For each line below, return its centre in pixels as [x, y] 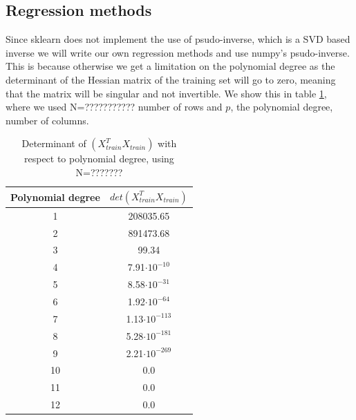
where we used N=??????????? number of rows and [114, 107]
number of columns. [47, 120]
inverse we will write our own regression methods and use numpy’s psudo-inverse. [178, 52]
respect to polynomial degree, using [99, 159]
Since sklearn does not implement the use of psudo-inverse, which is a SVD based [178, 39]
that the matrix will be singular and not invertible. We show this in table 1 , [166, 93]
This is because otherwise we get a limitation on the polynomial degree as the [170, 66]
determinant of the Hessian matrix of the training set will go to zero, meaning [171, 79]
